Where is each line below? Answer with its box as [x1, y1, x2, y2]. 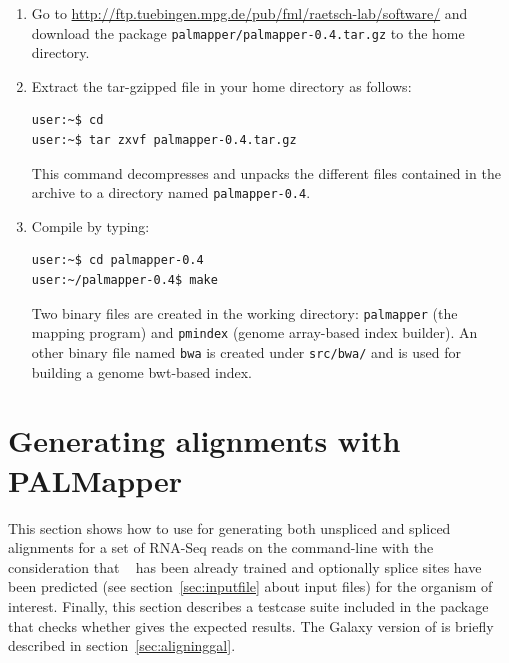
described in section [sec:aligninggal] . [8, 635, 236, 656]
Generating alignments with [8, 420, 401, 461]
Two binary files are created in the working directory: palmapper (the [31, 302, 458, 323]
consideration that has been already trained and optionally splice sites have [8, 556, 482, 577]
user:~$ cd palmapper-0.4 [31, 253, 204, 268]
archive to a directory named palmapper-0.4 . [31, 182, 311, 203]
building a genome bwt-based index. [31, 361, 253, 382]
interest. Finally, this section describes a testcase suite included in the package [8, 595, 489, 616]
